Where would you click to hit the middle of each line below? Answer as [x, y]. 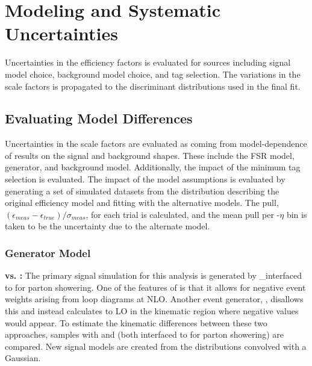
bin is [297, 214]
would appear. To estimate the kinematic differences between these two [136, 322]
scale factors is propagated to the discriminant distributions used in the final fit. [153, 86]
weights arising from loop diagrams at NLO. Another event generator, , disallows [154, 299]
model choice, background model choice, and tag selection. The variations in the [153, 74]
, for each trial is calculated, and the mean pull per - [183, 214]
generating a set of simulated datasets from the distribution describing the [142, 191]
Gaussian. [23, 358]
